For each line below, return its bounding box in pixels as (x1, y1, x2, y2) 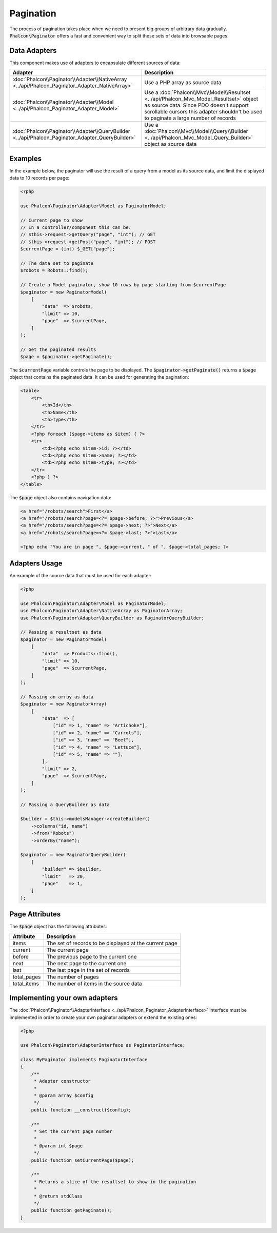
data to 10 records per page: (9, 175, 69, 181)
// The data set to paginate (20, 261, 94, 266)
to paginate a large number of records (144, 114, 236, 122)
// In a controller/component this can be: (20, 225, 132, 230)
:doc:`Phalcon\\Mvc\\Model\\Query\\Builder (144, 128, 248, 135)
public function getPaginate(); (31, 1207, 113, 1214)
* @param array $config (33, 1093, 94, 1099)
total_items (12, 980, 39, 987)
